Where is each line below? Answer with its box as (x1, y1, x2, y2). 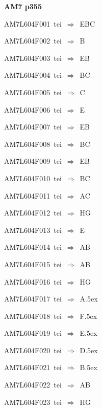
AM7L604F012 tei (4, 207, 62, 218)
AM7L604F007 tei (4, 121, 62, 132)
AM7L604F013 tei (4, 224, 62, 235)
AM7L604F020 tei (4, 345, 62, 355)
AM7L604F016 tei (4, 276, 62, 287)
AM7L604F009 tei (4, 156, 62, 166)
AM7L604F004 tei (4, 70, 62, 80)
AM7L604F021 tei (4, 362, 62, 373)
